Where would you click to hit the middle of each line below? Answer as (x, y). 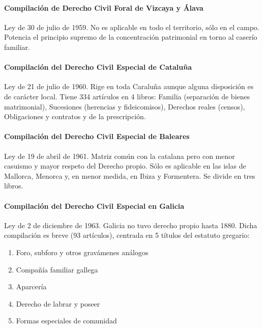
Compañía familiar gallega (57, 269)
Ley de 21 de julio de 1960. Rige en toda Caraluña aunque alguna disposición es (129, 86)
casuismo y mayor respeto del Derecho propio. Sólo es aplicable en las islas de (125, 166)
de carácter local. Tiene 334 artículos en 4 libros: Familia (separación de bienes (127, 96)
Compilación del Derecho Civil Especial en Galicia (94, 205)
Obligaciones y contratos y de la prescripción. (75, 116)
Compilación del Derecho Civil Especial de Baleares (97, 136)
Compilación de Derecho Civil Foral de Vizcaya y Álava (104, 7)
